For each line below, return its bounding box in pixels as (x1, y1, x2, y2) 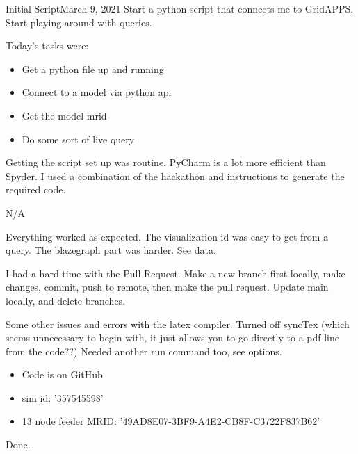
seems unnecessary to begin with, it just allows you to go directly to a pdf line (6, 330, 340, 345)
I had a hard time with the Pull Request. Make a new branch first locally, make (6, 266, 345, 280)
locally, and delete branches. (6, 293, 126, 307)
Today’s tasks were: (6, 38, 89, 53)
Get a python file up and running (22, 61, 164, 76)
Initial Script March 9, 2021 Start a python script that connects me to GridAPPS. (6, 1, 354, 15)
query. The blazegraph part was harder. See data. (6, 243, 216, 257)
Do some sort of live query (22, 131, 135, 146)
